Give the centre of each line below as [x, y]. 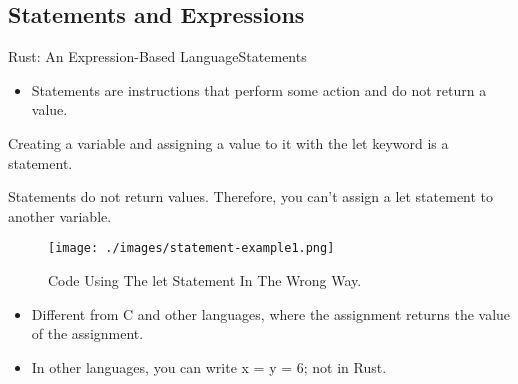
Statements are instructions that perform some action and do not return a [259, 89]
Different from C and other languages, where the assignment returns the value [271, 313]
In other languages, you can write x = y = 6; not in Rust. [209, 366]
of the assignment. [87, 333]
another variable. [60, 215]
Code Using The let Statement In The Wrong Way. [205, 280]
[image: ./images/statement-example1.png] [191, 248]
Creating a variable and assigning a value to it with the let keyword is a [228, 142]
